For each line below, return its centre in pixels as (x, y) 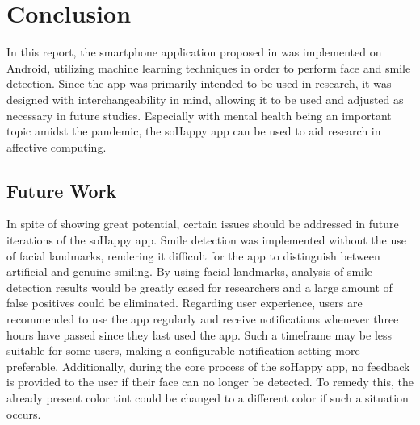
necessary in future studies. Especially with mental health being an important (199, 115)
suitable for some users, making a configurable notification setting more (183, 350)
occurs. (24, 413)
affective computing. (57, 146)
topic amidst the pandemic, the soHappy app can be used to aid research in (194, 131)
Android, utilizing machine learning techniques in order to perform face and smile (209, 67)
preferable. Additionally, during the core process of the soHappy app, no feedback (208, 366)
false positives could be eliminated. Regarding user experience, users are (185, 303)
